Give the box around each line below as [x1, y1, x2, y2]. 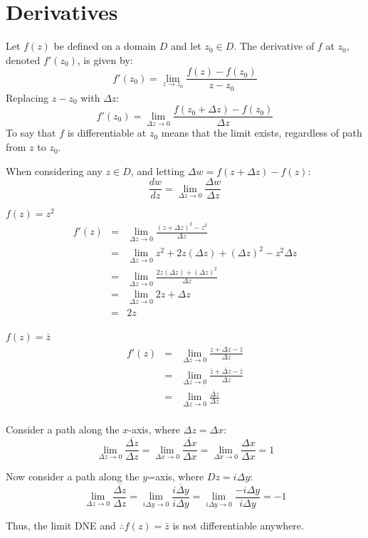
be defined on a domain [53, 38, 157, 53]
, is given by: [77, 52, 133, 67]
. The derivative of [233, 38, 315, 53]
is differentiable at [67, 125, 147, 140]
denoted [6, 52, 41, 67]
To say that [6, 125, 56, 140]
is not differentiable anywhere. [172, 518, 304, 533]
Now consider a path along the [6, 469, 140, 484]
